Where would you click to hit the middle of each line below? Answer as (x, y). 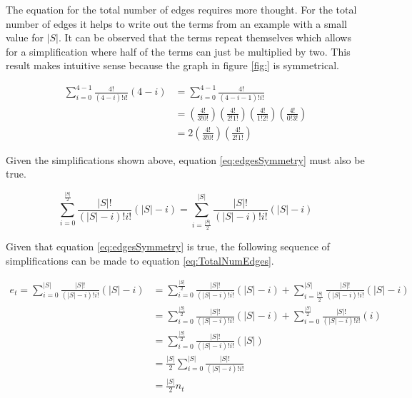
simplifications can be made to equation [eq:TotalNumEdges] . (140, 260)
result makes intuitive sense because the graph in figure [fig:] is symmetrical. (172, 65)
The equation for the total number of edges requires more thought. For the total (181, 9)
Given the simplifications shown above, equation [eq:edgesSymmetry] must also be (185, 159)
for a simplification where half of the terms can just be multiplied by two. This (178, 51)
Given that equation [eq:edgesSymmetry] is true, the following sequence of (168, 246)
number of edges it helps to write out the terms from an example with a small (176, 23)
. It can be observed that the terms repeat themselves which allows (205, 37)
